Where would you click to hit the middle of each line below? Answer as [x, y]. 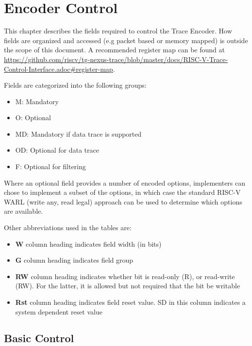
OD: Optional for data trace [57, 150]
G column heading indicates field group [74, 260]
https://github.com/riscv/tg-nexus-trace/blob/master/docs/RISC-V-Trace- [116, 59]
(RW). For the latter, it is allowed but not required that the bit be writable [128, 286]
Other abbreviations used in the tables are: [68, 228]
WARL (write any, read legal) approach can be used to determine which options [123, 201]
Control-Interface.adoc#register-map [59, 69]
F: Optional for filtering [50, 166]
